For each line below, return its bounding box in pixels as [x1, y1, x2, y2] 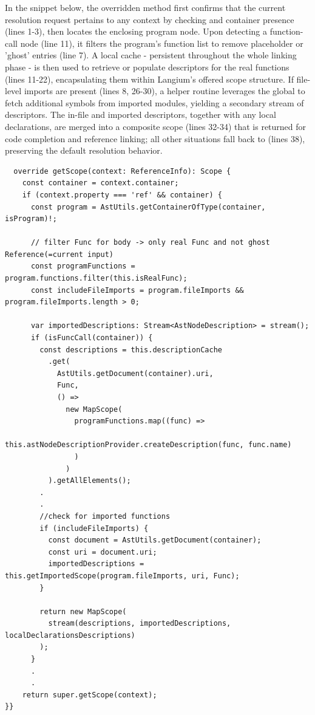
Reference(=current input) [5, 250, 113, 259]
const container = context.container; [22, 179, 179, 188]
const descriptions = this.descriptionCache [39, 345, 222, 354]
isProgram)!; [5, 214, 57, 224]
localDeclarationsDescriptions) [5, 631, 135, 640]
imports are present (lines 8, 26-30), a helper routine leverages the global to [24, 84, 305, 97]
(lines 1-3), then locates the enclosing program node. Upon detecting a [5, 25, 267, 38]
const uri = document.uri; [48, 547, 157, 556]
